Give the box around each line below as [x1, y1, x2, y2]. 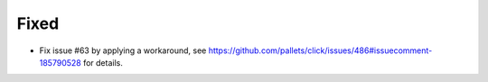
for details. [82, 57, 124, 68]
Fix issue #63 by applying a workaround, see [39, 45, 207, 56]
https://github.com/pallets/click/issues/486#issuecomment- [208, 45, 433, 56]
